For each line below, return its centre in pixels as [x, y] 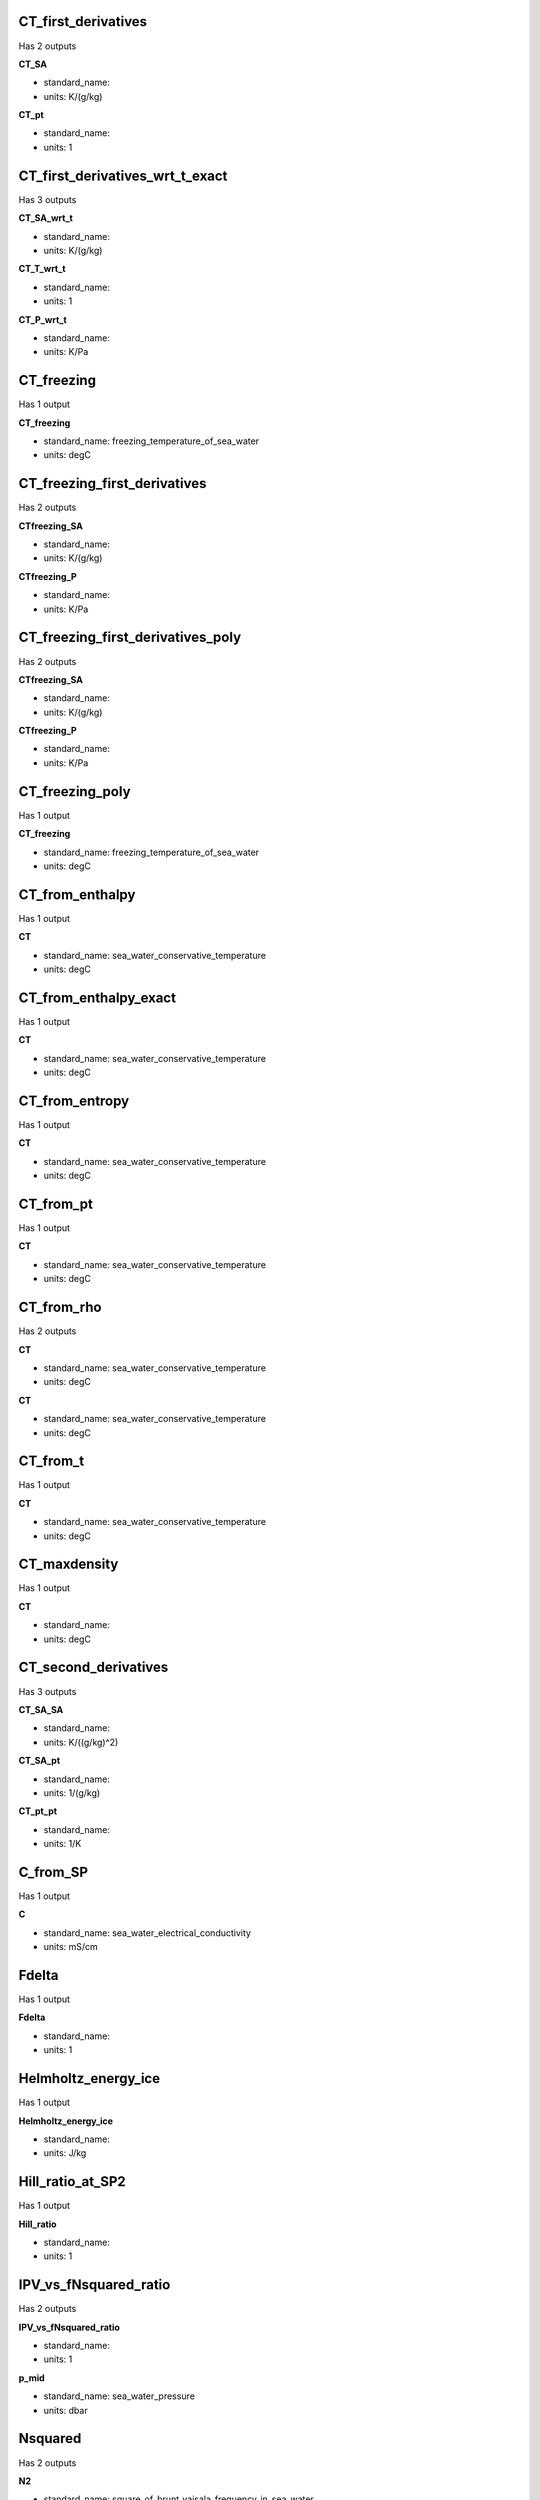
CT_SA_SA [41, 1709]
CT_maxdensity [68, 1564]
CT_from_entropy [74, 1100]
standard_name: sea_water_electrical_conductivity [147, 1932]
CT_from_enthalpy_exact [97, 997]
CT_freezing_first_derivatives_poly [130, 637]
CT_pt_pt [38, 1811]
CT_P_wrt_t [42, 319]
